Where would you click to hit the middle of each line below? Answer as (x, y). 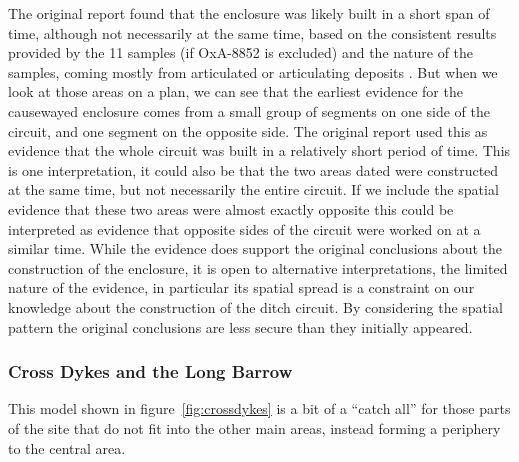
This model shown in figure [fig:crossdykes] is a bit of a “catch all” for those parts (259, 408)
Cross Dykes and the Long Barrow (150, 371)
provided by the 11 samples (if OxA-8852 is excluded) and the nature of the (241, 52)
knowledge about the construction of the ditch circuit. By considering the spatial (255, 306)
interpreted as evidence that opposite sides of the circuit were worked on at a (244, 228)
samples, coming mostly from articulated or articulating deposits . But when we (253, 71)
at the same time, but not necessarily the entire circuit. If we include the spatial (253, 189)
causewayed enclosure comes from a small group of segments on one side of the (249, 110)
